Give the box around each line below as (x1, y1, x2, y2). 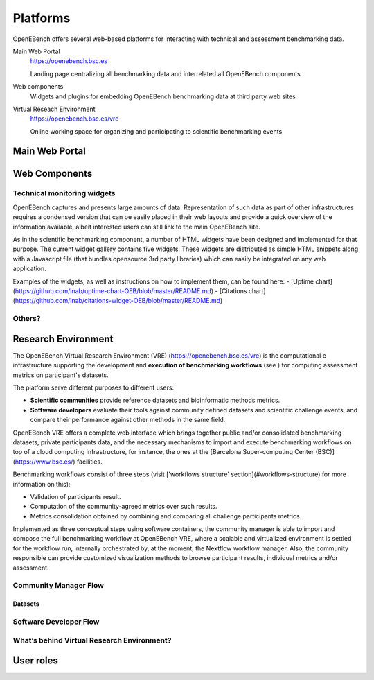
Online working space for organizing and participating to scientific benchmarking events (30, 127, 283, 135)
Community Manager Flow (12, 581, 104, 591)
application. (12, 264, 46, 273)
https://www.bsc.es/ (15, 457, 73, 466)
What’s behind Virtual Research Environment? (12, 635, 172, 645)
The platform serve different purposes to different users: (12, 383, 175, 392)
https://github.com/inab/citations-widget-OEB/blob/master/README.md (15, 297, 221, 305)
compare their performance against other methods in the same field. (30, 416, 226, 424)
